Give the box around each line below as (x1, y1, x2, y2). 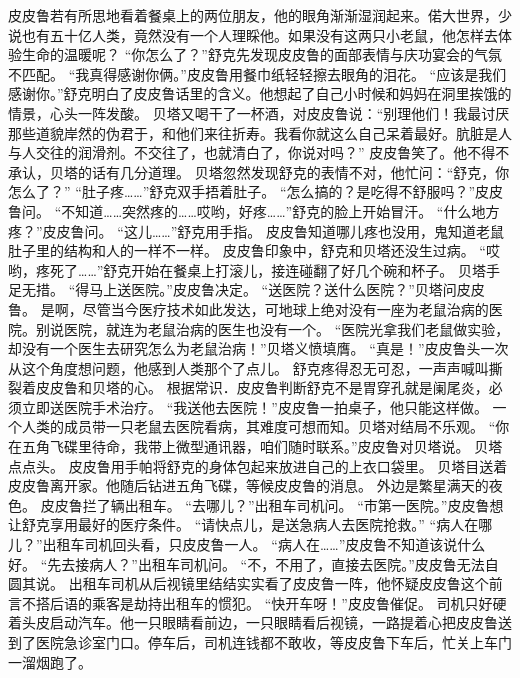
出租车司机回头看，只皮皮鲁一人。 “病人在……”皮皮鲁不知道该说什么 (42, 534, 486, 555)
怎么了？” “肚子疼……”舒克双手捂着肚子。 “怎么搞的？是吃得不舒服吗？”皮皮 (8, 181, 504, 202)
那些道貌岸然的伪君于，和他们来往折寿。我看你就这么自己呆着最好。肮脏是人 (8, 122, 512, 143)
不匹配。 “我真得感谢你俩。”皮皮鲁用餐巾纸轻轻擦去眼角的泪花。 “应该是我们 (8, 63, 507, 84)
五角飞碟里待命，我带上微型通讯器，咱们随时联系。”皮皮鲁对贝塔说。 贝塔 (21, 436, 503, 457)
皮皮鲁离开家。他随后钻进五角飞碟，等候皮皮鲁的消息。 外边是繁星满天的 (8, 475, 489, 496)
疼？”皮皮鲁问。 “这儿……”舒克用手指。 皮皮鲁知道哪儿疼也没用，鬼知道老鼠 (8, 220, 504, 241)
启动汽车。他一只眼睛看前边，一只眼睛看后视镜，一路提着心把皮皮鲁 (49, 612, 498, 633)
